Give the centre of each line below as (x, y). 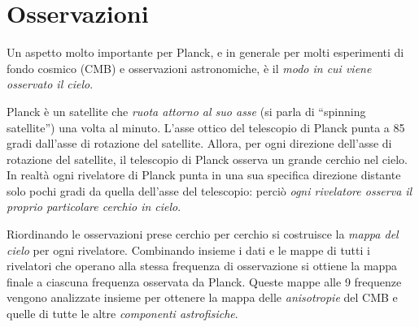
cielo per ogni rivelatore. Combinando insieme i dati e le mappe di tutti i (188, 250)
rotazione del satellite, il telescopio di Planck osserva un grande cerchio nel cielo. (207, 159)
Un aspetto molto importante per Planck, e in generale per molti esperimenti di (205, 52)
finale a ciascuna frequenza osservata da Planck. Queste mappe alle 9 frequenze (204, 281)
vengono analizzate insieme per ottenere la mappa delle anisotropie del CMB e (202, 297)
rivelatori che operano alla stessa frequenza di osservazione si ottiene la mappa (202, 266)
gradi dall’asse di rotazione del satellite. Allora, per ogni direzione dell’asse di (199, 143)
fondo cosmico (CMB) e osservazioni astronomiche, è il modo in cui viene (189, 68)
